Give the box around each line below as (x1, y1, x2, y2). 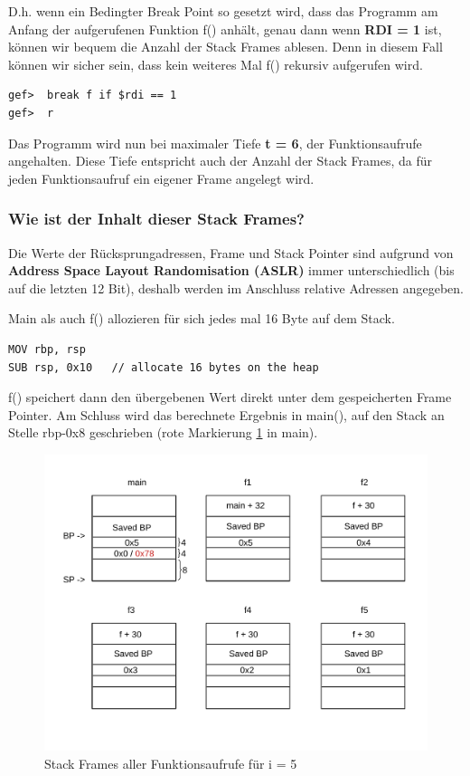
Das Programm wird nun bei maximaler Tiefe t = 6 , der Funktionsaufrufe (8, 133, 422, 152)
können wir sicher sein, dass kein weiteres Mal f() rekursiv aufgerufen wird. (8, 54, 423, 73)
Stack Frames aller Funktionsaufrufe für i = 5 (44, 754, 297, 773)
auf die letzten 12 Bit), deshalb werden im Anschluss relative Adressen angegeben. (8, 278, 464, 297)
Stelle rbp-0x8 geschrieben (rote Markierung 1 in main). (8, 423, 318, 442)
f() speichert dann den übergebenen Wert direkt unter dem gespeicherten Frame (8, 388, 452, 407)
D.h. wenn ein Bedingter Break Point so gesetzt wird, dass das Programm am (8, 2, 438, 20)
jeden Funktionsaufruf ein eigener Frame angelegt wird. (8, 168, 315, 187)
